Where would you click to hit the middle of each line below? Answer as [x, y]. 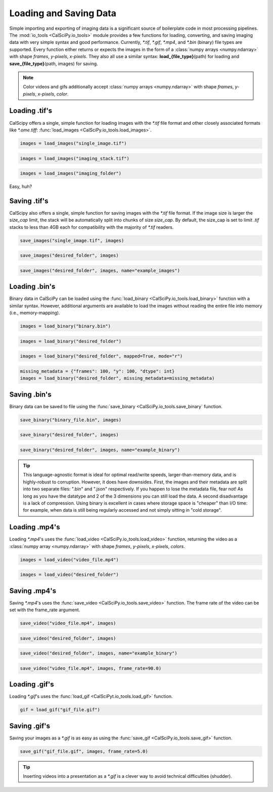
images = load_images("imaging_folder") [71, 174]
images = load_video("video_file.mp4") [69, 560]
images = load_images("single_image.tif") [73, 143]
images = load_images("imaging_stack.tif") [75, 158]
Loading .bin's [32, 287]
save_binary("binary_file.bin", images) [71, 420]
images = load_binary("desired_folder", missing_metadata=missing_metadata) [117, 378]
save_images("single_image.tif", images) [72, 240]
